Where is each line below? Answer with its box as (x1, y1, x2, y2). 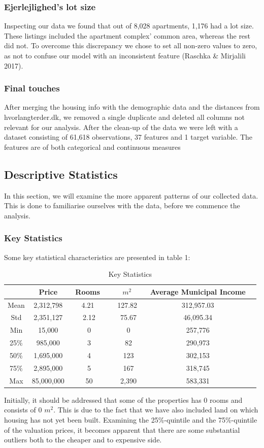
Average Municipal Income (150, 286, 246, 297)
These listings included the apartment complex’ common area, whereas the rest (4, 30, 251, 41)
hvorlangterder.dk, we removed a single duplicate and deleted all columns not (4, 112, 245, 122)
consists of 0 (4, 404, 42, 415)
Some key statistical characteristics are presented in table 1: (4, 251, 190, 262)
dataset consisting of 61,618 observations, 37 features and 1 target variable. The (4, 132, 253, 142)
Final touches (4, 82, 60, 94)
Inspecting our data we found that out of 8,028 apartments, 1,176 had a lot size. (4, 20, 254, 31)
